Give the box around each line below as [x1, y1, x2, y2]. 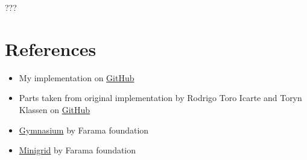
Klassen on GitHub [19, 103, 90, 115]
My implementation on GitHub [19, 71, 135, 84]
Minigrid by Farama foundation [19, 144, 136, 156]
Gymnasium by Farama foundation [19, 123, 149, 136]
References [5, 36, 97, 61]
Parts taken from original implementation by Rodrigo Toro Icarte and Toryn [19, 91, 302, 104]
